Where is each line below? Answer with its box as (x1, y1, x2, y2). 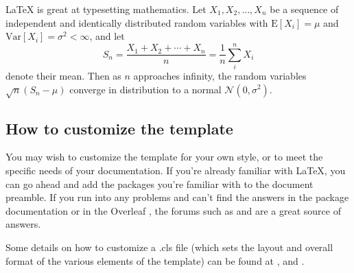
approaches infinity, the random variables (133, 68, 307, 82)
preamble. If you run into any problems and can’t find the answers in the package (5, 190, 349, 204)
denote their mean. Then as (5, 68, 121, 82)
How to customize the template (5, 117, 233, 139)
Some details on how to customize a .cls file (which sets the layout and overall (5, 240, 333, 254)
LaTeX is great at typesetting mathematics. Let (5, 2, 206, 16)
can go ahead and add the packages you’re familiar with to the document (5, 176, 314, 191)
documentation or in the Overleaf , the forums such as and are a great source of (5, 203, 341, 217)
